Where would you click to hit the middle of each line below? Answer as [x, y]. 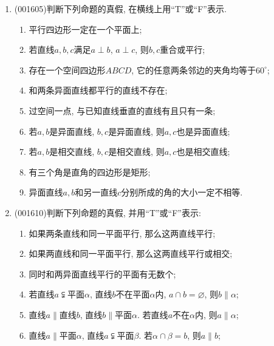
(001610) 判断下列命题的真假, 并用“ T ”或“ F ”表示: [108, 212]
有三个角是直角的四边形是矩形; [90, 171]
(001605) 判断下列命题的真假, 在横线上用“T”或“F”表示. [120, 8]
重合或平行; [183, 49]
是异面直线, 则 [136, 131]
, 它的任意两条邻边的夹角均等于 [194, 70]
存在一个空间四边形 [67, 70]
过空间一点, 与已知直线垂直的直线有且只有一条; [122, 110]
